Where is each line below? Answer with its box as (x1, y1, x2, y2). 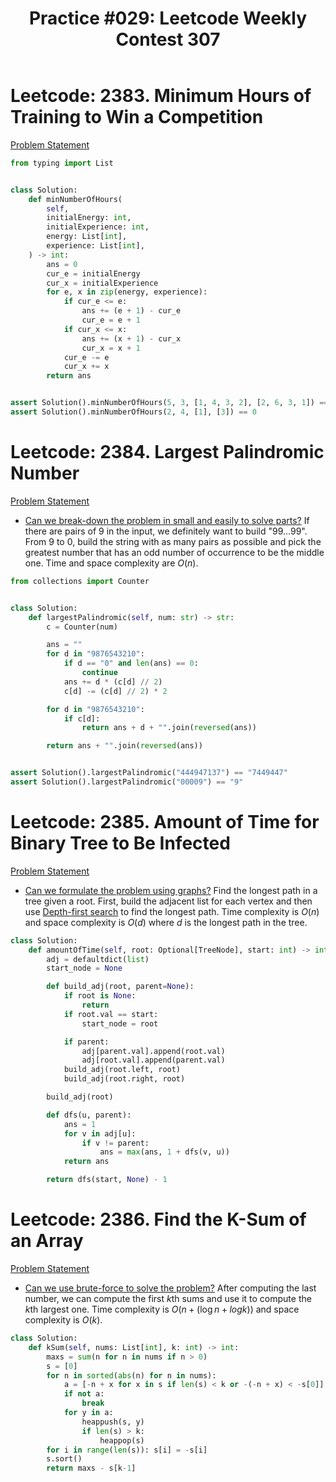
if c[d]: (63, 713, 101, 724)
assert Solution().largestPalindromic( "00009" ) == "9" (10, 777, 244, 787)
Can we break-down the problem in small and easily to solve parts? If (24, 514, 310, 526)
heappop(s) (99, 1435, 145, 1446)
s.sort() (46, 1454, 83, 1464)
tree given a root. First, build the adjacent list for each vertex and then (24, 895, 313, 907)
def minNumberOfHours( (28, 194, 123, 204)
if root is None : (63, 991, 137, 1001)
